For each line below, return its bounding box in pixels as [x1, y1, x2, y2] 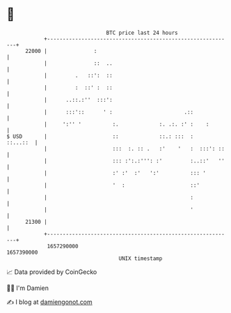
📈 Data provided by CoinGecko [6, 268, 97, 276]
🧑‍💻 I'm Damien [6, 284, 49, 292]
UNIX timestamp [118, 254, 163, 262]
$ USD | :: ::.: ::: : [6, 132, 194, 140]
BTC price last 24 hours [106, 29, 178, 36]
